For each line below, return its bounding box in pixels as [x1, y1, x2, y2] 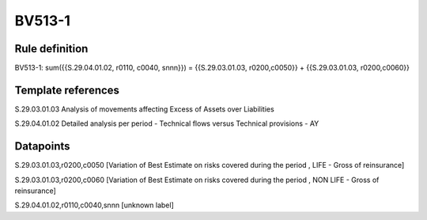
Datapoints [14, 139, 70, 154]
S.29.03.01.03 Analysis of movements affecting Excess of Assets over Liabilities [14, 104, 274, 114]
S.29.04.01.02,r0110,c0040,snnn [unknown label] [14, 200, 174, 210]
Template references [14, 83, 120, 97]
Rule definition [14, 42, 89, 55]
